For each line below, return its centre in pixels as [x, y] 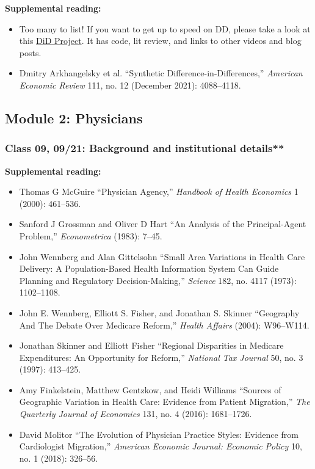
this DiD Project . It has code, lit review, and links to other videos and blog [160, 41]
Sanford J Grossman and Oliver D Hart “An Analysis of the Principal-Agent [163, 224]
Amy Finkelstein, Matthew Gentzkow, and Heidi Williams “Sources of [150, 389]
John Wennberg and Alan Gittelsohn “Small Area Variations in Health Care [162, 256]
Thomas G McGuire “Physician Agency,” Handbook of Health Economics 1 [159, 191]
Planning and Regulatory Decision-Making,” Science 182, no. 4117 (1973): [158, 280]
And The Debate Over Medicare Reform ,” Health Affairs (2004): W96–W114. [164, 325]
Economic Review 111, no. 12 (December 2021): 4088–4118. [130, 85]
